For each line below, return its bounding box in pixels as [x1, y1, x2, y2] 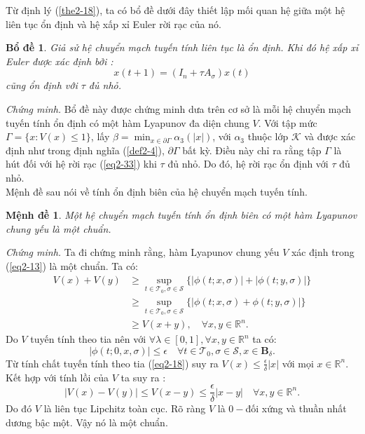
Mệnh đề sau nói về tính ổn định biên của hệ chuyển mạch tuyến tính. [6, 184, 308, 198]
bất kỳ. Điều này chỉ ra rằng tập [182, 142, 322, 157]
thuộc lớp [247, 129, 289, 144]
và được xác [304, 129, 356, 144]
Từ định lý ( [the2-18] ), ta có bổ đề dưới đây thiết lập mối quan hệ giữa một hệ [6, 3, 345, 17]
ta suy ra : [120, 369, 166, 384]
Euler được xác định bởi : [6, 53, 113, 68]
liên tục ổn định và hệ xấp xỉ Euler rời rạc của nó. [6, 16, 221, 31]
